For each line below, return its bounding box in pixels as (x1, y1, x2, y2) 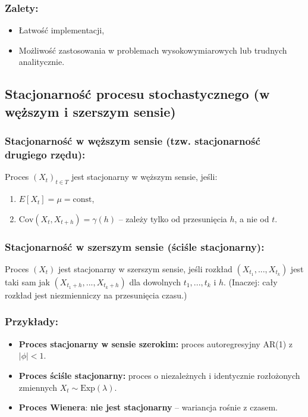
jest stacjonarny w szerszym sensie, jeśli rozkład (58, 262, 232, 275)
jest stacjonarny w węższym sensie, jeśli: (71, 170, 218, 183)
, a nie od (234, 212, 269, 225)
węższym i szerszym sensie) (5, 102, 176, 120)
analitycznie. (18, 55, 65, 68)
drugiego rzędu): (5, 147, 86, 162)
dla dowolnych (129, 275, 181, 288)
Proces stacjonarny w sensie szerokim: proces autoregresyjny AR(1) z (18, 337, 293, 350)
